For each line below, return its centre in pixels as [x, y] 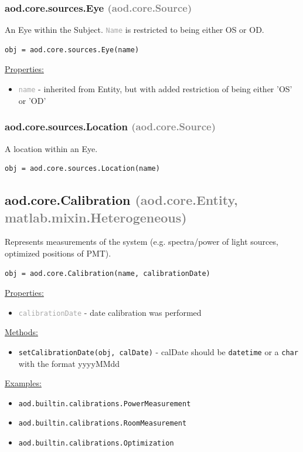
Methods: [21, 332]
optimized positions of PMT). [58, 253]
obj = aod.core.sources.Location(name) [82, 169]
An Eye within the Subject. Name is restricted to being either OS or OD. [135, 30]
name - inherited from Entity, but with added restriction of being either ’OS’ [155, 89]
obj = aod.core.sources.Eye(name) [72, 50]
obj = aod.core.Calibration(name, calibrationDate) [108, 273]
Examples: [23, 383]
